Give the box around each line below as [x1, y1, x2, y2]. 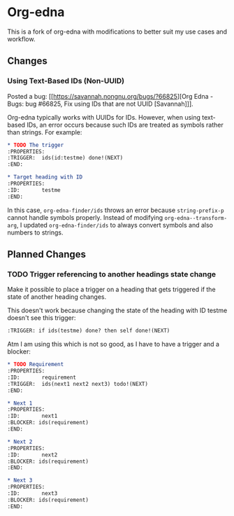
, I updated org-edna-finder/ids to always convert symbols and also [16, 221, 213, 229]
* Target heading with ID [7, 174, 82, 181]
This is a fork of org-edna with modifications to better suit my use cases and [7, 27, 228, 36]
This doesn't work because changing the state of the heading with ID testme [7, 306, 228, 315]
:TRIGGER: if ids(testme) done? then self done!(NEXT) [7, 327, 170, 335]
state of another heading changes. [7, 293, 107, 301]
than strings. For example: [7, 127, 82, 137]
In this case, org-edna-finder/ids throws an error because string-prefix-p [7, 206, 225, 214]
